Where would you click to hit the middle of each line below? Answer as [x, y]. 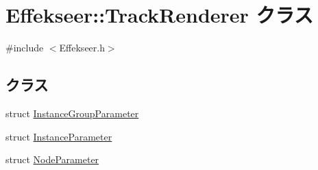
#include [25, 48]
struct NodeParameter [52, 159]
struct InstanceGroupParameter [72, 113]
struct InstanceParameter [59, 136]
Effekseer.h [82, 48]
